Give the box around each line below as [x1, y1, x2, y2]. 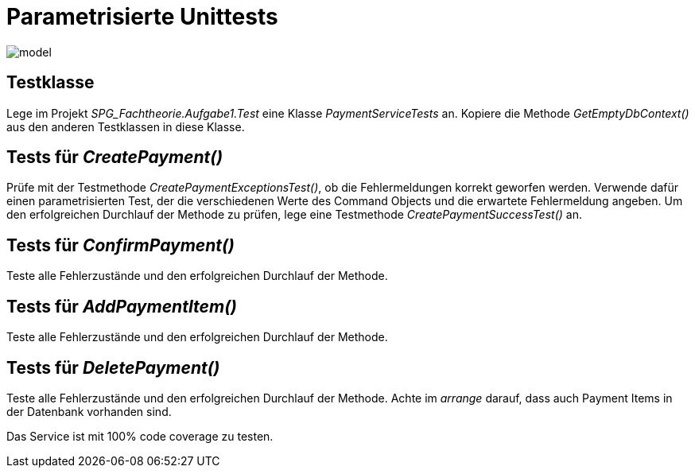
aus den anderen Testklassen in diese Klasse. [6, 119, 245, 134]
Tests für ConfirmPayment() [6, 235, 235, 255]
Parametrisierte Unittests [6, 3, 278, 30]
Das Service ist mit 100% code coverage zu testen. [6, 429, 274, 443]
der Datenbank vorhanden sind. [6, 404, 172, 418]
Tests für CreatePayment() [6, 147, 223, 168]
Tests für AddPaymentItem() [6, 296, 237, 317]
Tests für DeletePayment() [6, 357, 220, 378]
